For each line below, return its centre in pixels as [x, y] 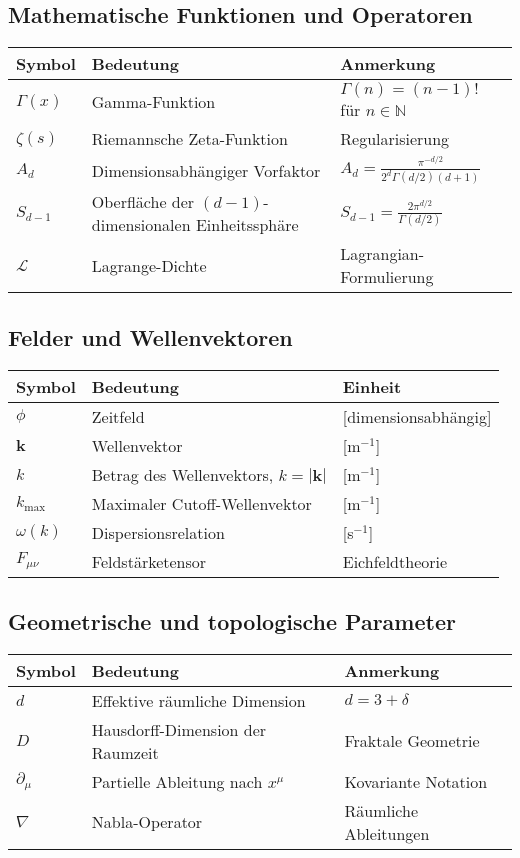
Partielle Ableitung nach [177, 781]
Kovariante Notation [416, 781]
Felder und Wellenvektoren [150, 336]
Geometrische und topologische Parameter [232, 621]
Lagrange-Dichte [149, 265]
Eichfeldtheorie [395, 561]
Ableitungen [387, 833]
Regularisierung [395, 139]
